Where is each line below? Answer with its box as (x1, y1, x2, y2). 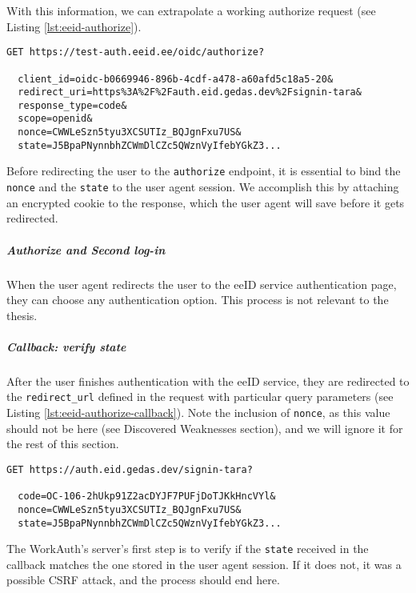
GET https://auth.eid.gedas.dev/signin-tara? (6, 463, 253, 475)
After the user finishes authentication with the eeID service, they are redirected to (6, 372, 410, 389)
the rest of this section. (6, 435, 119, 452)
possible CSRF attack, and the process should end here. (6, 571, 280, 588)
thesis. (6, 307, 38, 323)
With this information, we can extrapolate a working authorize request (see (6, 2, 376, 18)
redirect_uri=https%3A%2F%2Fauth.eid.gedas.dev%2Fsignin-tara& (18, 86, 362, 98)
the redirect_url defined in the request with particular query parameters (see (6, 388, 394, 405)
